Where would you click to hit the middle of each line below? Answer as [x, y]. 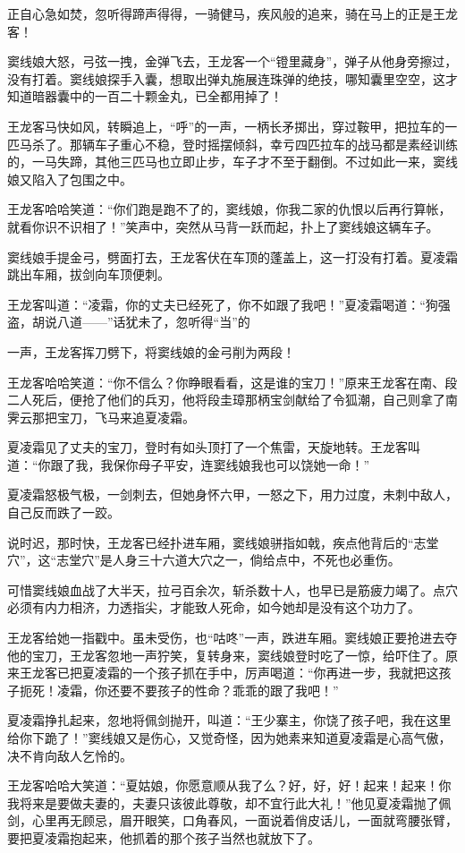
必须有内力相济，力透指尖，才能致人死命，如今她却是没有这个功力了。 [214, 607]
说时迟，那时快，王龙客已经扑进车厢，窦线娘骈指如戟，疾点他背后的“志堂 [223, 542]
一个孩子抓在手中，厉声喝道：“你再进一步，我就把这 [285, 673]
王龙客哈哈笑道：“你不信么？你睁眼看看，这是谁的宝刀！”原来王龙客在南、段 [232, 382]
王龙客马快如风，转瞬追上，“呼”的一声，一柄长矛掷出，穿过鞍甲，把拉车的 [226, 126]
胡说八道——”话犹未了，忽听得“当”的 [141, 322]
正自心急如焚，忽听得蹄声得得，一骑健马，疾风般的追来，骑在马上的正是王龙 [232, 13]
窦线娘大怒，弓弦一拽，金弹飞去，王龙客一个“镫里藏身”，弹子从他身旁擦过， [232, 61]
